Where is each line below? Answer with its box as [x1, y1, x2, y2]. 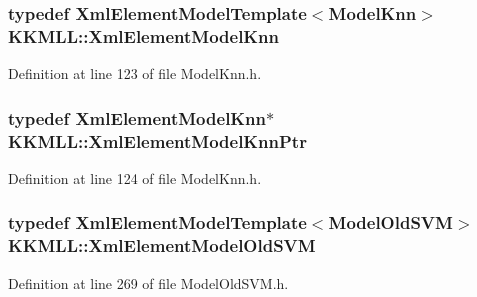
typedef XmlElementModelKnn [8, 105, 266, 130]
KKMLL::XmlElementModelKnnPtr [8, 128, 307, 153]
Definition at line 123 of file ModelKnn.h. [8, 63, 262, 84]
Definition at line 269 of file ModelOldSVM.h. [8, 272, 289, 293]
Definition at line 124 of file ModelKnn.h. [8, 167, 262, 188]
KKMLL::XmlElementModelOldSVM [8, 233, 316, 258]
